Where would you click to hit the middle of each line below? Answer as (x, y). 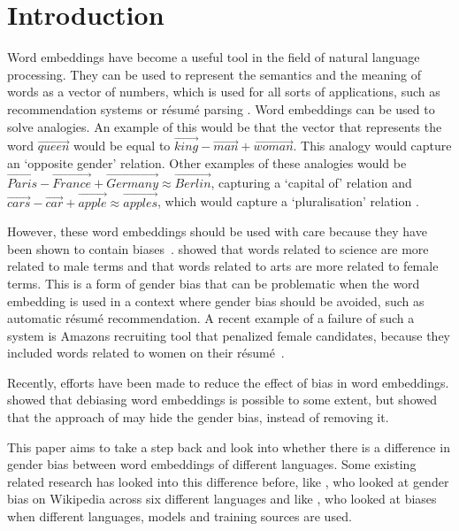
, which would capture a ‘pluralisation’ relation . (288, 201)
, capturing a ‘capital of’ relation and (311, 182)
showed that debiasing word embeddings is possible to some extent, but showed (222, 400)
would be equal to (122, 146)
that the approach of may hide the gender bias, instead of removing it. (198, 417)
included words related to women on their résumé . (146, 353)
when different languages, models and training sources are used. (180, 516)
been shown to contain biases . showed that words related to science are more (218, 248)
